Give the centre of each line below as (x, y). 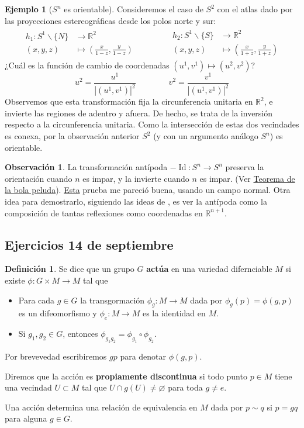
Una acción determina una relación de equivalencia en (101, 407)
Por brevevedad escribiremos (56, 356)
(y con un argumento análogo (206, 136)
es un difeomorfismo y (58, 313)
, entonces (80, 334)
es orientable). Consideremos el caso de (134, 9)
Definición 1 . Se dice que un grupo (70, 269)
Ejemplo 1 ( (29, 9)
